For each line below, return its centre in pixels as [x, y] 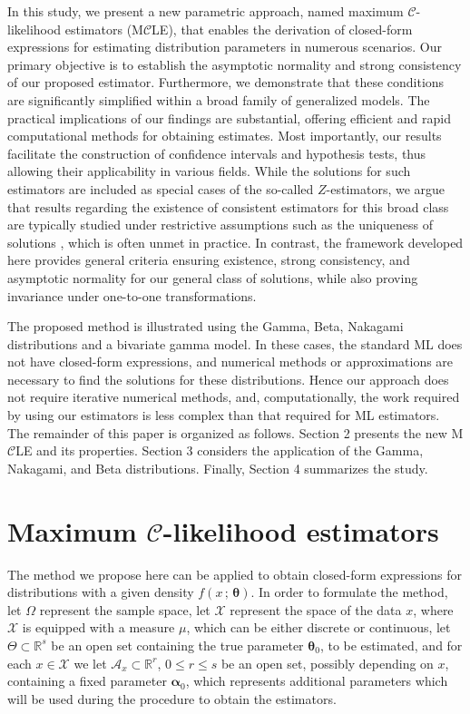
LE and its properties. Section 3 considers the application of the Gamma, [220, 450]
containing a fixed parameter [87, 681]
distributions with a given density [101, 592]
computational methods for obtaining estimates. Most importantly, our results [225, 136]
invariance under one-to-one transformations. [132, 295]
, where [433, 609]
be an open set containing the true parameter [177, 645]
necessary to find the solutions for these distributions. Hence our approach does [228, 379]
